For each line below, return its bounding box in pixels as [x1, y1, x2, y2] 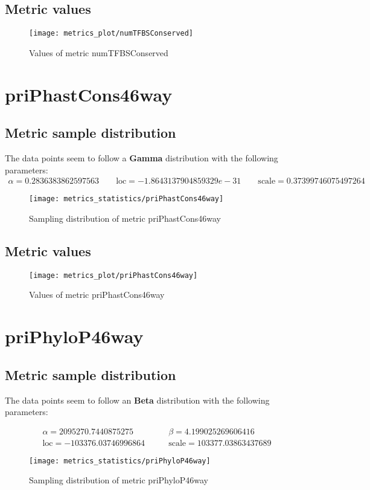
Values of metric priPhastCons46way [29, 288, 165, 301]
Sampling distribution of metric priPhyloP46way [29, 474, 208, 486]
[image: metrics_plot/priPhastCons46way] [29, 271, 198, 280]
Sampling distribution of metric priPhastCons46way [29, 211, 221, 224]
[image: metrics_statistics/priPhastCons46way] [29, 195, 224, 204]
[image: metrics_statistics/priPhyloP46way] [29, 456, 211, 465]
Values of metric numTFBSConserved [29, 46, 168, 59]
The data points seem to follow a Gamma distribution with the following [5, 152, 278, 164]
